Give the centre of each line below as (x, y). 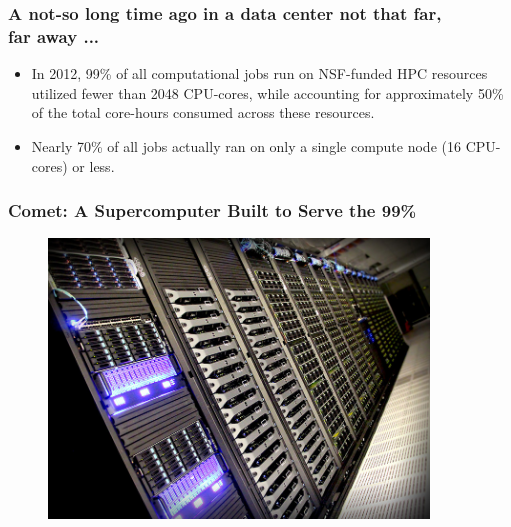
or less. (93, 165)
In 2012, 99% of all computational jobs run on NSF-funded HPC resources (259, 73)
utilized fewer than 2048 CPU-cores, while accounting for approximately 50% (267, 92)
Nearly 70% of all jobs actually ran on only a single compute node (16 (246, 145)
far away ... (54, 35)
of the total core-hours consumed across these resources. (203, 112)
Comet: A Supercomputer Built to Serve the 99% (212, 210)
